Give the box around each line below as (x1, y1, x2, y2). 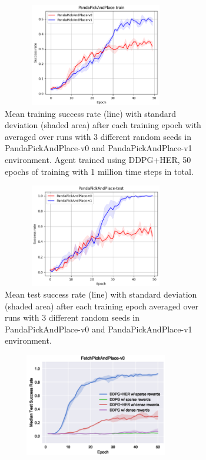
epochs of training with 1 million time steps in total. (5, 165, 194, 177)
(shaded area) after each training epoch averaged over (5, 299, 198, 312)
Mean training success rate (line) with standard (5, 107, 176, 119)
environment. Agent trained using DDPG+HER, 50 (5, 154, 191, 166)
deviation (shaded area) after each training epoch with (5, 119, 201, 131)
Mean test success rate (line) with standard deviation (5, 288, 197, 300)
